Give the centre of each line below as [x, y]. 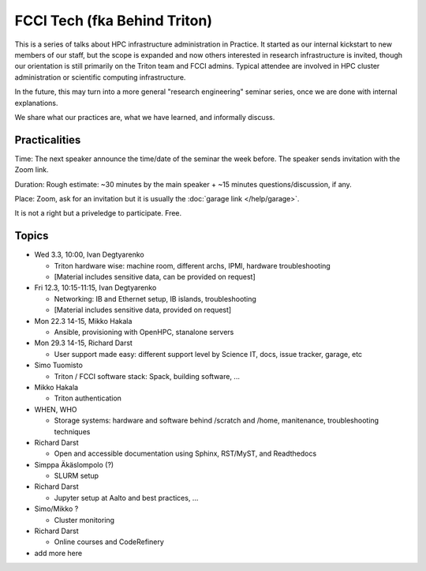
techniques [72, 431]
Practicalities [48, 139]
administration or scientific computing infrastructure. [100, 77]
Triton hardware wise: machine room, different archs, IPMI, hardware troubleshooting [192, 265]
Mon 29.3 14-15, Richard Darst [84, 343]
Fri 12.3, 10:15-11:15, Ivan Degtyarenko [95, 287]
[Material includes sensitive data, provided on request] [143, 310]
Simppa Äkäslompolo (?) [74, 464]
